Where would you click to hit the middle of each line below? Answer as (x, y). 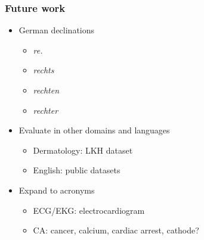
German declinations (57, 30)
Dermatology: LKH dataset (83, 150)
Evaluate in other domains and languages (94, 130)
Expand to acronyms (57, 190)
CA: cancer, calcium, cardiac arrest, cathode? (116, 230)
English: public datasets (77, 170)
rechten (46, 90)
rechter (46, 110)
